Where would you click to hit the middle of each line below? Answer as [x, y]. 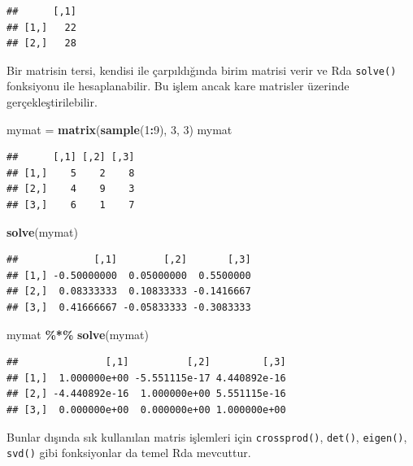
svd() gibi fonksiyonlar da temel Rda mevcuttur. [129, 453]
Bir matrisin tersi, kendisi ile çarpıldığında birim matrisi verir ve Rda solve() [202, 70]
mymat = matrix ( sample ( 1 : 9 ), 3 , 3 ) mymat [120, 129]
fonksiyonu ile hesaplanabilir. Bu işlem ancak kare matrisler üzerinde [178, 86]
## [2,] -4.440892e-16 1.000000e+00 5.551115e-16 [146, 394]
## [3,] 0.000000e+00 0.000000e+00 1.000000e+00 [146, 409]
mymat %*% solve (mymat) [78, 334]
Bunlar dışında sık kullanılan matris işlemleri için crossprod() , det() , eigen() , [207, 436]
